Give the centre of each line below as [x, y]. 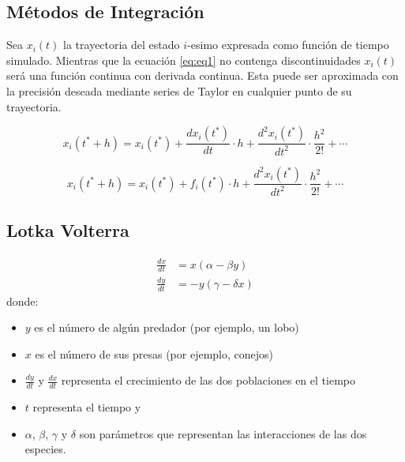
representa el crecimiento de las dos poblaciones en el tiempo [208, 380]
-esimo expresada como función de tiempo [288, 45]
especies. [45, 449]
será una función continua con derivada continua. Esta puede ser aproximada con [202, 75]
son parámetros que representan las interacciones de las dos [223, 433]
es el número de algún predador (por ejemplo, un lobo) [167, 327]
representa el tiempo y [87, 407]
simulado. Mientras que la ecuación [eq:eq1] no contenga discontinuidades [184, 60]
